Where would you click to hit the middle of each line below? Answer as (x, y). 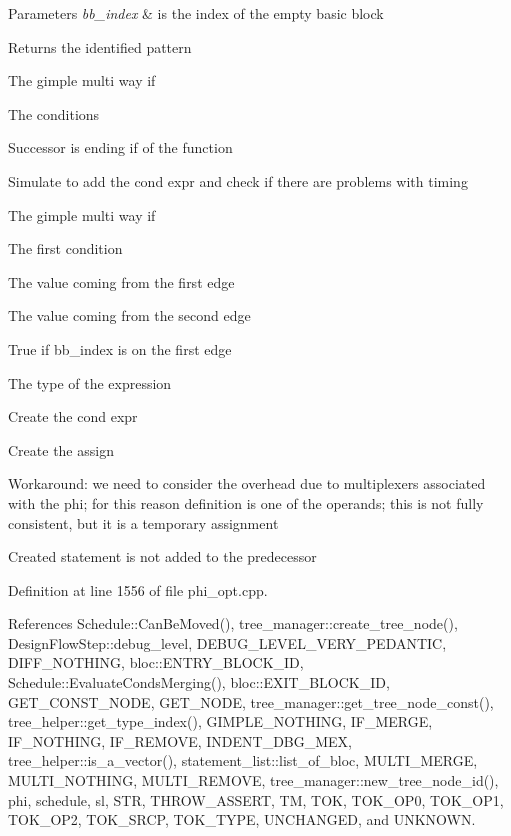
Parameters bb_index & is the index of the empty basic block (196, 13)
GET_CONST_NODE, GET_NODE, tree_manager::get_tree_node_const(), (251, 701)
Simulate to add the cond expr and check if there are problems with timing (238, 180)
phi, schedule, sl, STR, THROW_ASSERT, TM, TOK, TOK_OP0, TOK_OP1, (256, 799)
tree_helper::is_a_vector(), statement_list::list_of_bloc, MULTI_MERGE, (243, 760)
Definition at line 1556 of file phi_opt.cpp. (138, 589)
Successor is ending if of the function (120, 147)
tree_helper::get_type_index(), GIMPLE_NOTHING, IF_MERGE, (220, 721)
